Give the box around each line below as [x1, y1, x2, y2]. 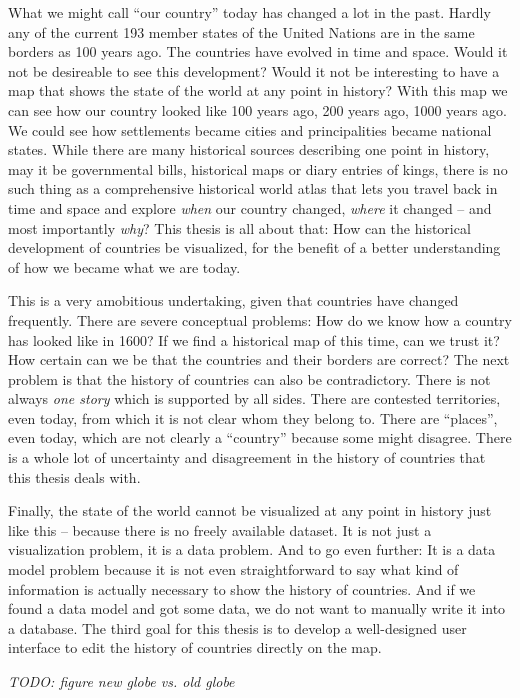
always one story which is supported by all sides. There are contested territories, [8, 388, 501, 409]
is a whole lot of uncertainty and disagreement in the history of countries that [8, 447, 486, 468]
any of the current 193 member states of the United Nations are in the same [8, 21, 475, 42]
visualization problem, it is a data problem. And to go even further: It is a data [8, 539, 496, 560]
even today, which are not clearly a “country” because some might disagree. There [8, 427, 512, 448]
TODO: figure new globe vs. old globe [8, 671, 235, 691]
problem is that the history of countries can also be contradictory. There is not [8, 368, 491, 389]
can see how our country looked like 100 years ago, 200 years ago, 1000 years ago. [8, 99, 507, 120]
